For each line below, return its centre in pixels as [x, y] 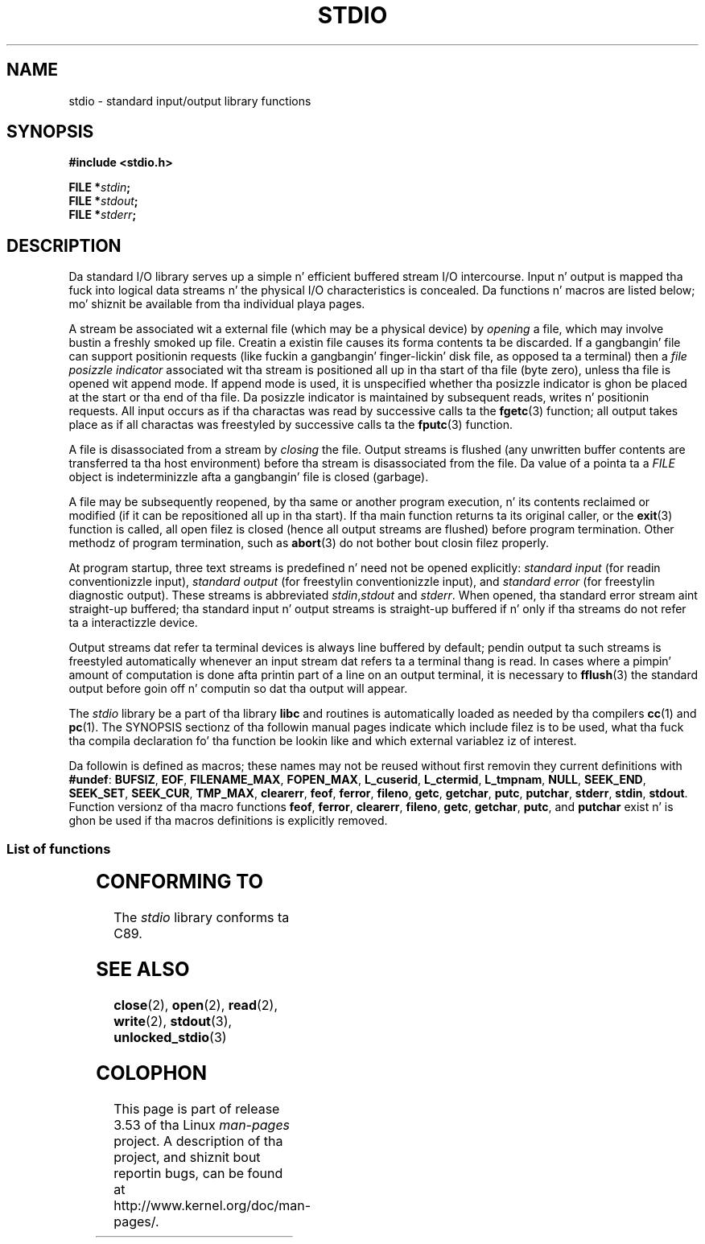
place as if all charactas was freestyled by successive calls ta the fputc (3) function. [291, 425]
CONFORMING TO [179, 882]
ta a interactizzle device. [133, 623]
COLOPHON [152, 1073]
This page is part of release [197, 1108]
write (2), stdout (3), [173, 1021]
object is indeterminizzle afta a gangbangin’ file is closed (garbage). [249, 477]
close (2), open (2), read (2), [196, 1005]
